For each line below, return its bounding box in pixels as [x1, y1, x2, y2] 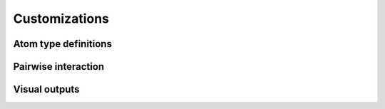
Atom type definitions [13, 38, 112, 50]
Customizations [13, 11, 110, 26]
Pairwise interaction [13, 61, 105, 73]
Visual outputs [13, 83, 80, 95]
